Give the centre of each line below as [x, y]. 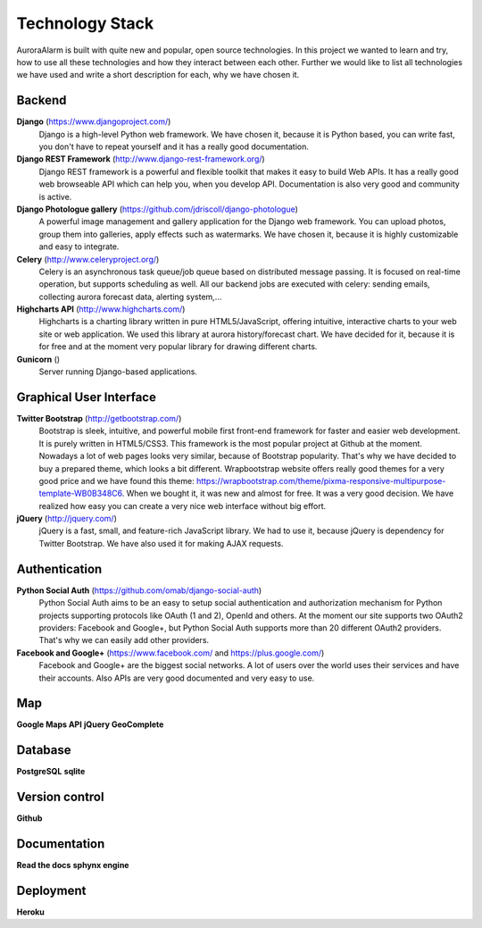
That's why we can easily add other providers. [124, 640]
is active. [55, 196]
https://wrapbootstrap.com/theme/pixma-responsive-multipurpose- [321, 481]
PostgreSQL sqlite [51, 772]
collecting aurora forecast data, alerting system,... [130, 297]
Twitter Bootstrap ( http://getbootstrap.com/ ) [99, 418]
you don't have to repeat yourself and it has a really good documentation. [174, 146]
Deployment [51, 890]
